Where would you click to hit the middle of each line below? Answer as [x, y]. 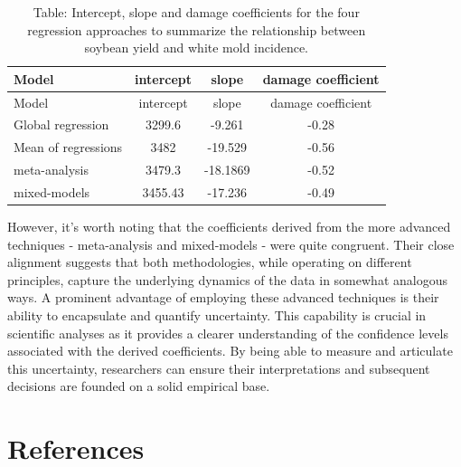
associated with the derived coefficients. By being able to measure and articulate [230, 351]
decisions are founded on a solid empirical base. [139, 386]
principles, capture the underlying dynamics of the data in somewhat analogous [227, 279]
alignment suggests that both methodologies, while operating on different [210, 262]
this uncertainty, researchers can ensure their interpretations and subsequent [219, 368]
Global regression [61, 124]
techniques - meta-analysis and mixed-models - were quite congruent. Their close [231, 244]
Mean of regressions [68, 147]
